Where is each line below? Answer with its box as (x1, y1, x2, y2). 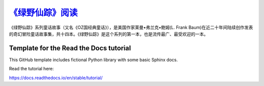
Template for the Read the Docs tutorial (9, 44, 132, 52)
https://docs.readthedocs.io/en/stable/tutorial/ (9, 75, 103, 81)
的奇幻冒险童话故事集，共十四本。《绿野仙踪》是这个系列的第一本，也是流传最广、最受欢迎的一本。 (9, 31, 208, 37)
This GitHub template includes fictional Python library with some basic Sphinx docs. (9, 57, 178, 63)
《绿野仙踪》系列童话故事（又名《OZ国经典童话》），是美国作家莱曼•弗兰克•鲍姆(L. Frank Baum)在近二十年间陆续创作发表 (9, 24, 253, 30)
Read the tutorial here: (9, 66, 54, 72)
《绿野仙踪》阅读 (9, 7, 78, 18)
